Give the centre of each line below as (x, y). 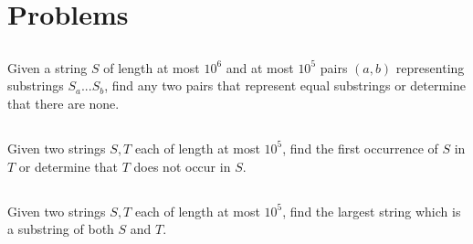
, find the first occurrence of (360, 148)
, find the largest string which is (372, 211)
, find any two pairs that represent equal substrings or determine (285, 85)
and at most (260, 67)
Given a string (47, 67)
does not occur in (182, 166)
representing (430, 67)
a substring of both (61, 229)
